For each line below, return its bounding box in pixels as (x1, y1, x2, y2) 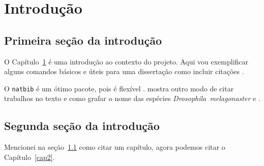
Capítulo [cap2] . (4, 151, 55, 162)
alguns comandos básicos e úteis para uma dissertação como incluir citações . (4, 66, 244, 77)
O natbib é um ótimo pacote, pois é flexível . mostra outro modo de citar (4, 83, 234, 93)
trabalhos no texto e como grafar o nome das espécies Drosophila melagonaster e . (4, 93, 260, 104)
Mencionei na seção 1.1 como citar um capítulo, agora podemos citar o (4, 142, 225, 152)
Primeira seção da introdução (4, 32, 162, 48)
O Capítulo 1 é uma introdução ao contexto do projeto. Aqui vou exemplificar (4, 56, 249, 67)
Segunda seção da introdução (4, 118, 160, 134)
